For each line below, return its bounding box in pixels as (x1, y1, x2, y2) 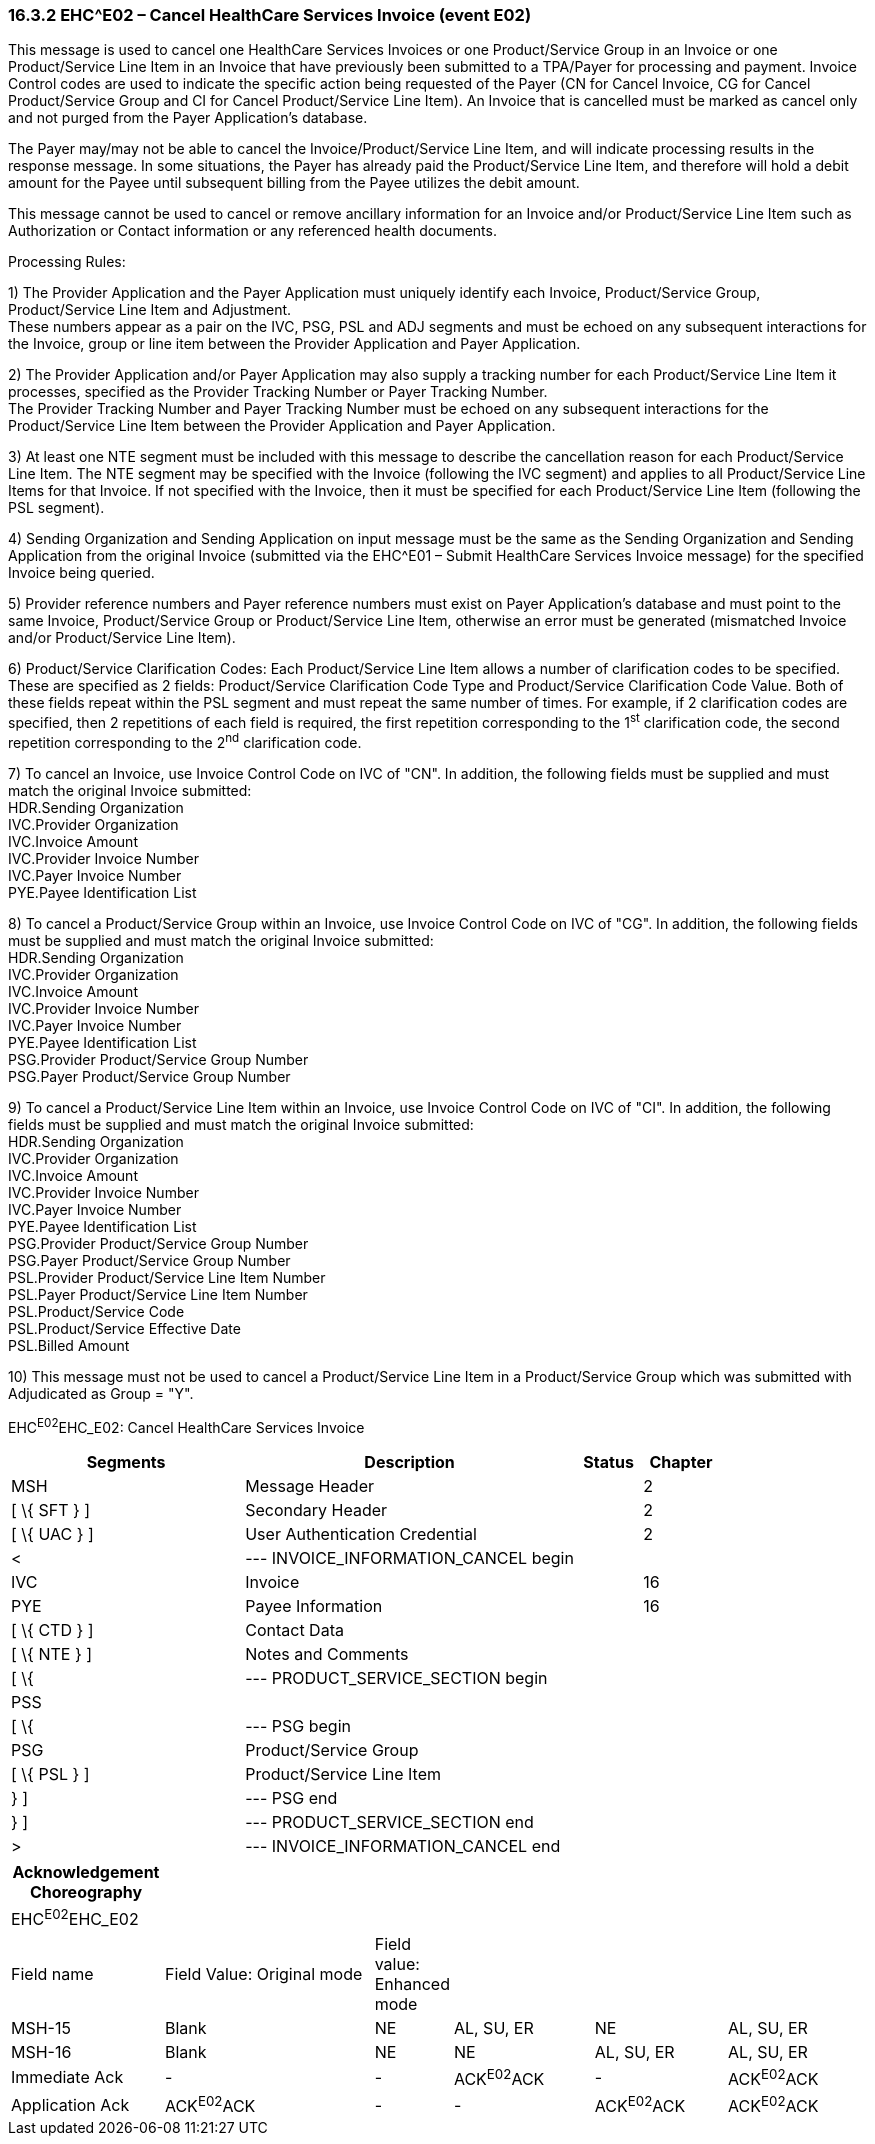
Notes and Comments (245, 1644, 409, 1665)
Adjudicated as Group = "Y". (8, 1384, 194, 1402)
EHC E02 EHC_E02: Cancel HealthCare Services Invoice (8, 1415, 365, 1436)
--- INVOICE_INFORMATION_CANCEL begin (245, 1548, 574, 1569)
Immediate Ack (11, 2067, 124, 2088)
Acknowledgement (12, 1862, 160, 1883)
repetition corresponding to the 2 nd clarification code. (8, 731, 362, 751)
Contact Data (245, 1620, 344, 1641)
